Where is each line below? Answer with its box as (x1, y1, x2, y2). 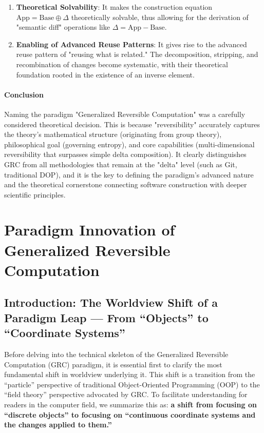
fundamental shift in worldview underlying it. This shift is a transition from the (4, 369, 255, 380)
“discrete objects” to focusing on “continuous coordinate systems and (4, 409, 256, 420)
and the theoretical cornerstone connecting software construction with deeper (4, 179, 247, 190)
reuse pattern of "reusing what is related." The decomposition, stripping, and (16, 49, 258, 60)
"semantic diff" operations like (16, 22, 110, 32)
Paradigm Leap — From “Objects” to (4, 309, 209, 325)
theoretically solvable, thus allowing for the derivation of (71, 11, 249, 22)
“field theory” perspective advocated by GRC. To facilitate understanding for (4, 389, 248, 400)
